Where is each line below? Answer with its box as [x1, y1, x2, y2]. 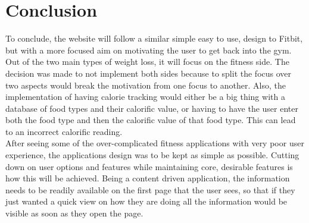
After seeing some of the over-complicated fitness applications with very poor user [5, 137, 304, 149]
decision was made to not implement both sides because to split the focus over [5, 67, 292, 79]
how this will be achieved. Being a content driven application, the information [5, 172, 290, 184]
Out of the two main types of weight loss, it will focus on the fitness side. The [5, 55, 289, 68]
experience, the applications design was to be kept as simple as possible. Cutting [5, 149, 299, 161]
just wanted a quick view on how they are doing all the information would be [5, 195, 288, 208]
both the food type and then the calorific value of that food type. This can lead [5, 114, 296, 126]
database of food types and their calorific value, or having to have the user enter [5, 102, 298, 114]
